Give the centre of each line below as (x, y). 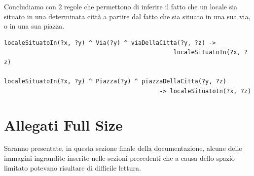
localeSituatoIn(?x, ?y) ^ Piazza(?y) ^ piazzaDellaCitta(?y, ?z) (115, 82)
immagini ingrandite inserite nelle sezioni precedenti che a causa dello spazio (119, 158)
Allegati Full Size (63, 124)
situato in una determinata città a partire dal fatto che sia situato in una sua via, (127, 16)
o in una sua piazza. (34, 26)
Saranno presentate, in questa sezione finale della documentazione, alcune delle (123, 148)
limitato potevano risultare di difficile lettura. (73, 167)
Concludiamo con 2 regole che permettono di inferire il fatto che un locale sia (121, 6)
